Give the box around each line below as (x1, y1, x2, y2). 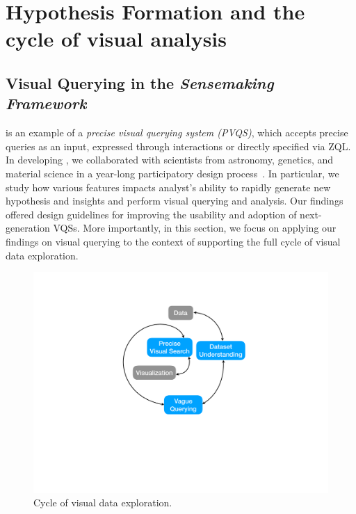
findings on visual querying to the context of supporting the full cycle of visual (6, 234, 341, 248)
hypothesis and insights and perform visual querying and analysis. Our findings (6, 193, 343, 208)
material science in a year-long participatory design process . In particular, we (6, 166, 339, 180)
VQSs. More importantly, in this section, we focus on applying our (53, 220, 337, 235)
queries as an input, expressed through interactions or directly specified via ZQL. (6, 138, 351, 153)
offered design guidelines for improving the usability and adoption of (6, 207, 297, 221)
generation (6, 220, 50, 235)
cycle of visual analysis (6, 24, 227, 53)
